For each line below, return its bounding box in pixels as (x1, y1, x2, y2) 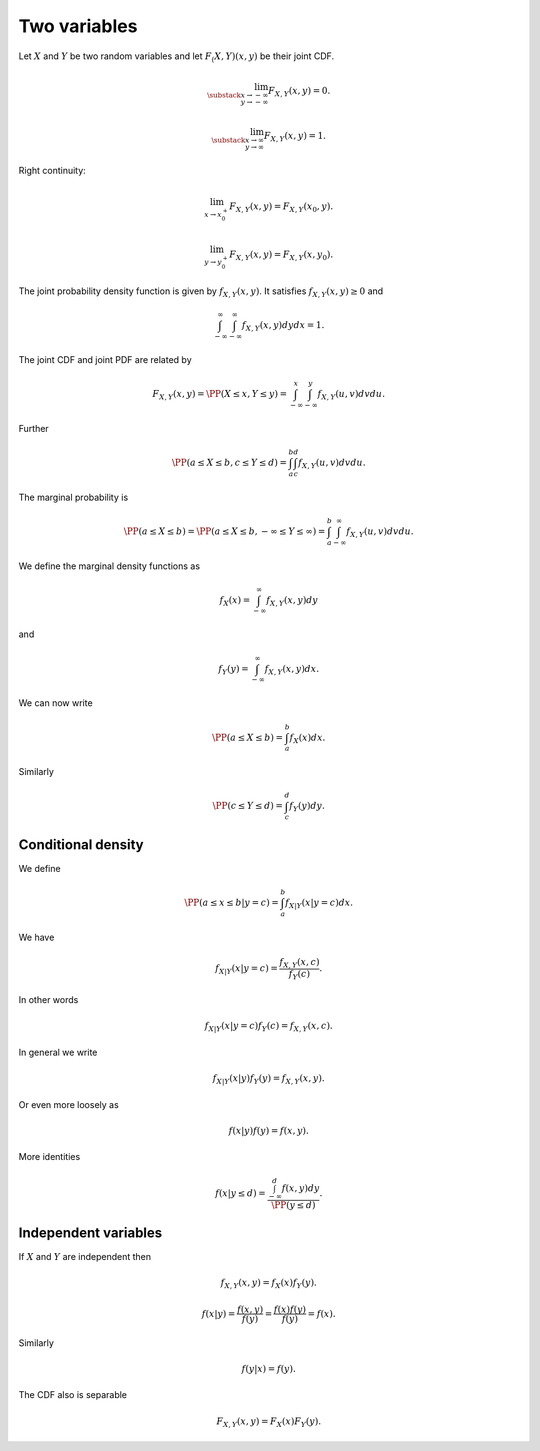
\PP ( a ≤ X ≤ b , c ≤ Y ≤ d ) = (171, 456, 287, 468)
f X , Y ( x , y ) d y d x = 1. (241, 320, 325, 333)
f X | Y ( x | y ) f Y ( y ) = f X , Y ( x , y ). (212, 1073, 325, 1086)
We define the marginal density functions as (18, 560, 200, 572)
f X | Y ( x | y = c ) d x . (285, 897, 354, 910)
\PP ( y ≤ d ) (271, 1199, 316, 1210)
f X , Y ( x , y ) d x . (264, 663, 320, 677)
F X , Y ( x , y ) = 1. (263, 130, 327, 144)
